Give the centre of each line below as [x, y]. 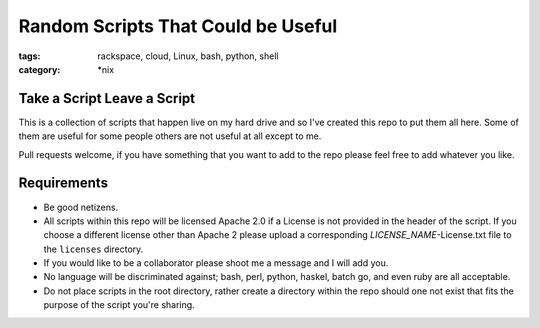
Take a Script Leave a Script [107, 98]
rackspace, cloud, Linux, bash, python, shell [188, 56]
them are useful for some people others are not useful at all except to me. [170, 136]
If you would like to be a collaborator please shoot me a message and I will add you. [216, 263]
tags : [29, 56]
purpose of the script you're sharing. [119, 305]
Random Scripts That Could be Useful [178, 26]
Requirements [63, 183]
